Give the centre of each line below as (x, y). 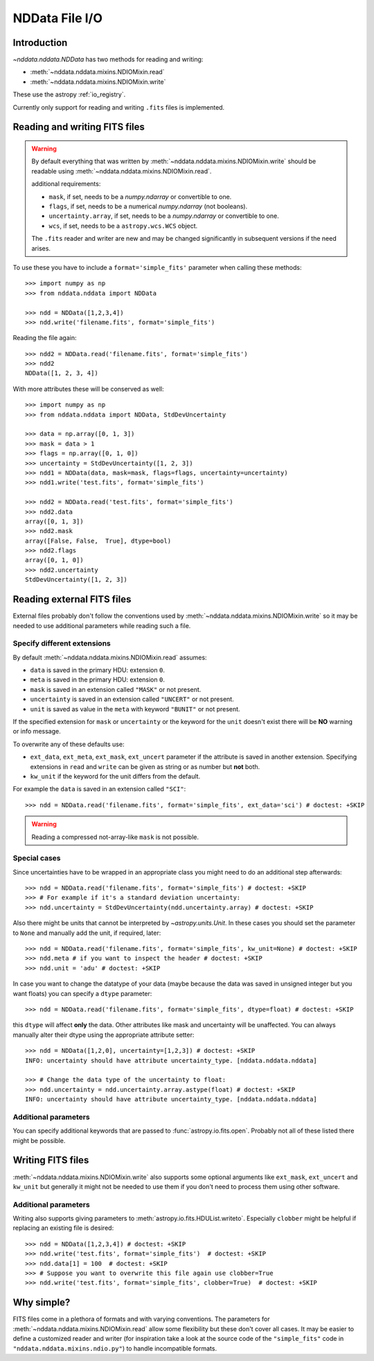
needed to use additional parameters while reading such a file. (102, 625)
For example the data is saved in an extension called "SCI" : (99, 789)
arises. (41, 248)
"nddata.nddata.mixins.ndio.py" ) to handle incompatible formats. (115, 1348)
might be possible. (39, 1140)
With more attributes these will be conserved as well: (88, 389)
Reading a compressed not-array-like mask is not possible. (115, 837)
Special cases (37, 859)
